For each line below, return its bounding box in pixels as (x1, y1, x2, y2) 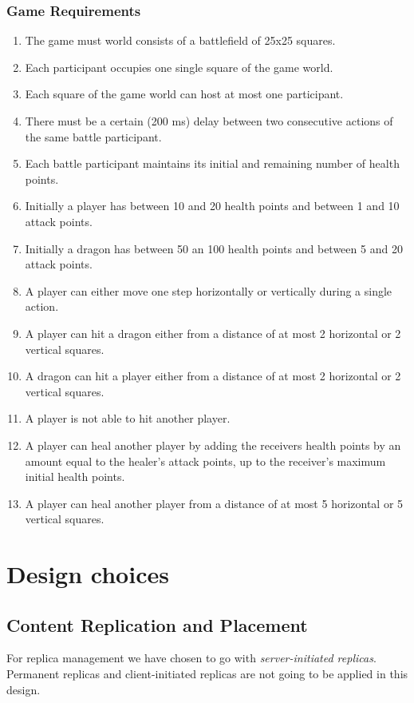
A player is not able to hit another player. (25, 410, 231, 427)
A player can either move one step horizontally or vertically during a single (25, 282, 392, 299)
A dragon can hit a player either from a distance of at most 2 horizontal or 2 (25, 367, 401, 384)
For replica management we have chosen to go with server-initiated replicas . (6, 649, 377, 666)
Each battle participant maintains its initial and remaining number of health (25, 155, 400, 172)
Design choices (6, 558, 169, 590)
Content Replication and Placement (6, 612, 308, 637)
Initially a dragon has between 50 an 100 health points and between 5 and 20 (25, 240, 403, 256)
